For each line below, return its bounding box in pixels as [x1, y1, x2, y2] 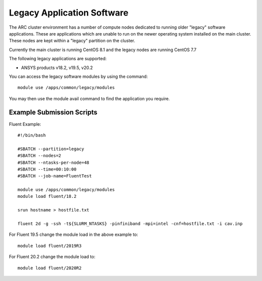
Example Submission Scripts [9, 108, 98, 117]
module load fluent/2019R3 [17, 243, 82, 248]
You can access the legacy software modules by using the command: [9, 73, 148, 79]
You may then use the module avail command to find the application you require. [9, 95, 170, 102]
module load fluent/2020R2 [17, 265, 82, 271]
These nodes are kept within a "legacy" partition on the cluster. [9, 38, 135, 44]
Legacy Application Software [9, 7, 129, 18]
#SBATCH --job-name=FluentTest [17, 173, 92, 179]
